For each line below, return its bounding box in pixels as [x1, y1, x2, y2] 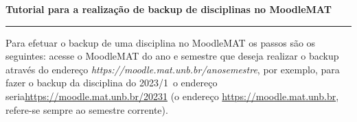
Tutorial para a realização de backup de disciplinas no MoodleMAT [5, 2, 332, 16]
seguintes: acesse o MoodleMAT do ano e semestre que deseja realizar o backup [5, 49, 339, 63]
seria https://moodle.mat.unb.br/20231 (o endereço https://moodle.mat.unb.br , [5, 88, 339, 103]
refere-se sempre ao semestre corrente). [5, 102, 168, 117]
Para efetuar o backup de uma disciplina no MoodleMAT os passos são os [5, 35, 316, 49]
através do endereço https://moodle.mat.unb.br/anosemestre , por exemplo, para [5, 62, 340, 76]
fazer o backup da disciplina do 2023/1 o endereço [5, 75, 218, 90]
